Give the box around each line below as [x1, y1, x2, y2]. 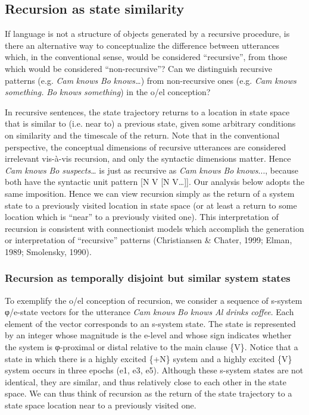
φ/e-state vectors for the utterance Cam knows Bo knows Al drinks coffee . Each [5, 306, 294, 318]
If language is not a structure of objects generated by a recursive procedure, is [5, 27, 290, 40]
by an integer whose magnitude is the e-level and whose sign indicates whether [5, 329, 292, 341]
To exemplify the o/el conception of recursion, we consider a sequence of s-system [5, 294, 302, 306]
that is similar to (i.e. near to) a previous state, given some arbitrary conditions [5, 117, 296, 130]
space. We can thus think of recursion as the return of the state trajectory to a [5, 387, 292, 400]
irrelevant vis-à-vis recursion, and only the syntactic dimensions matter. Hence [5, 152, 291, 165]
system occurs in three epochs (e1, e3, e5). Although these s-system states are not [5, 364, 304, 376]
